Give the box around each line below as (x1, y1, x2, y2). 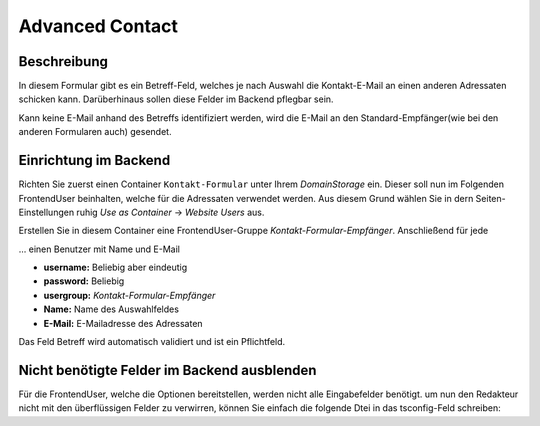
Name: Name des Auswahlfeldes (43, 303, 180, 315)
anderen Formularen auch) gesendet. (18, 126, 172, 138)
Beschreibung (18, 53, 109, 70)
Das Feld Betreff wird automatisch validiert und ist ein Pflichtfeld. (18, 336, 286, 348)
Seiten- (475, 192, 506, 204)
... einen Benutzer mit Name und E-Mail (18, 243, 180, 255)
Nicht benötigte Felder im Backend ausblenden (18, 361, 317, 379)
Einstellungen (18, 206, 75, 218)
